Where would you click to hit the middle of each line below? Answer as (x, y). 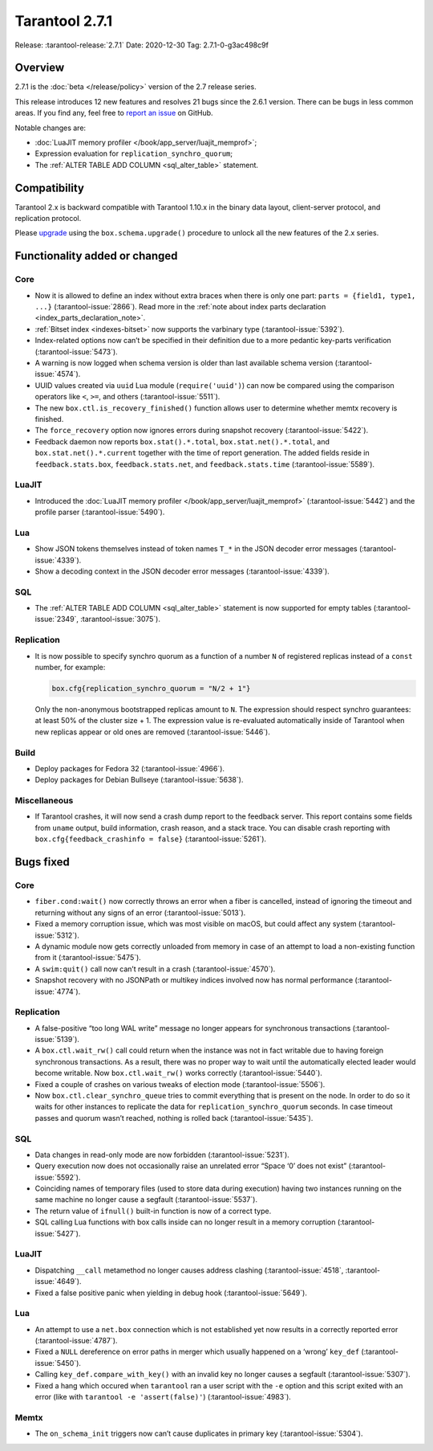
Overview (40, 68)
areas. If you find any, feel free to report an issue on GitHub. (114, 113)
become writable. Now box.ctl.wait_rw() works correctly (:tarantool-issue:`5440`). (178, 1073)
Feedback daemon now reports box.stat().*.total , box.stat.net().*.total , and (182, 441)
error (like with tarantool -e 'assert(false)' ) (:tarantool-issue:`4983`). (163, 1397)
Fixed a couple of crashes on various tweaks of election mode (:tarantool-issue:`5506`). (180, 1084)
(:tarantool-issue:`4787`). (76, 1341)
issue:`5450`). (58, 1363)
